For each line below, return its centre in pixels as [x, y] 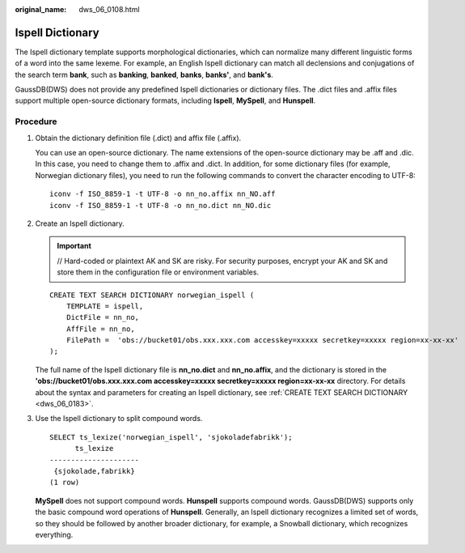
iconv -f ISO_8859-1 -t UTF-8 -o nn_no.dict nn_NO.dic [161, 205]
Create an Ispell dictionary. [80, 223]
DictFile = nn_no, [103, 317]
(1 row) [65, 483]
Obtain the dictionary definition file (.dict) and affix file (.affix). [138, 138]
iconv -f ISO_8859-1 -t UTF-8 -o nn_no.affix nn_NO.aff [163, 194]
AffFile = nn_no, [100, 329]
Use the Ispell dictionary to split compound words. [119, 419]
